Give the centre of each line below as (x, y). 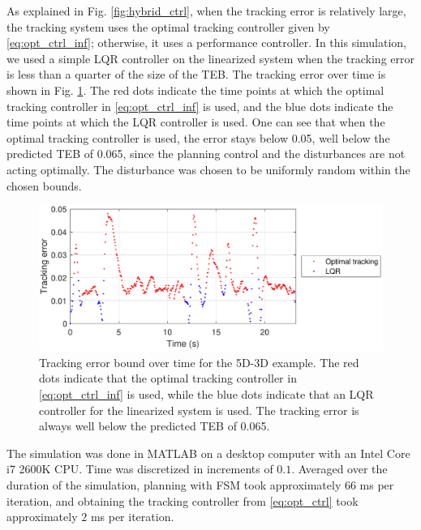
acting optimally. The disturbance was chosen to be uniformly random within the (208, 169)
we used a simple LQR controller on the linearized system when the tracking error (210, 58)
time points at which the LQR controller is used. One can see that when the (196, 122)
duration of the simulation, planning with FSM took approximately (174, 484)
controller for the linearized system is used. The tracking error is (199, 410)
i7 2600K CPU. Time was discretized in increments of (140, 469)
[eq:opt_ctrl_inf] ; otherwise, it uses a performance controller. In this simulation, (206, 43)
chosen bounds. (44, 185)
